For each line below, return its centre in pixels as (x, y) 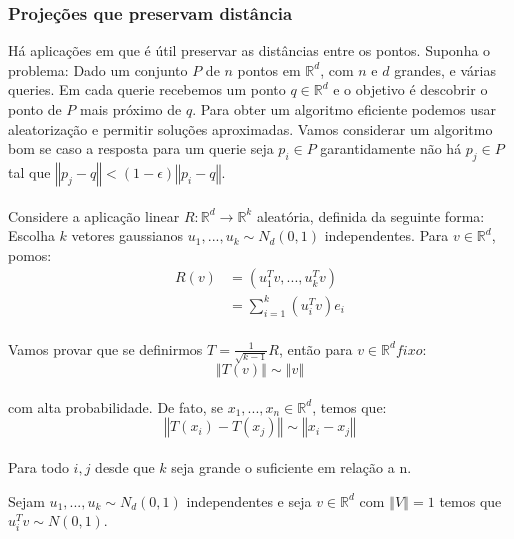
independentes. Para (386, 235)
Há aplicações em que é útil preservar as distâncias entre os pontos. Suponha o (249, 50)
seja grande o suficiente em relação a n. (291, 467)
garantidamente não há (391, 148)
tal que (29, 171)
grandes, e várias (445, 69)
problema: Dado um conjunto (98, 69)
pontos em (269, 69)
